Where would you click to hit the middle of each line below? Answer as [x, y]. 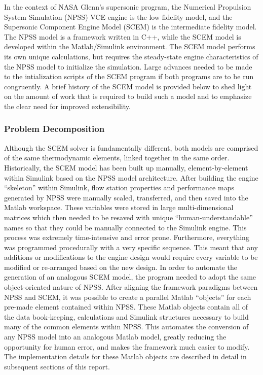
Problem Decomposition [54, 129]
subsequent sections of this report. [57, 366]
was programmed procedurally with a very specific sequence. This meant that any [131, 247]
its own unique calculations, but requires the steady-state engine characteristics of [131, 56]
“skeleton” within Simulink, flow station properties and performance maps [119, 188]
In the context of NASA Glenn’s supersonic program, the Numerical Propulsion [128, 7]
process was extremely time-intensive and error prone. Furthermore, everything [127, 237]
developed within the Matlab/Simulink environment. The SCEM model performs [130, 46]
